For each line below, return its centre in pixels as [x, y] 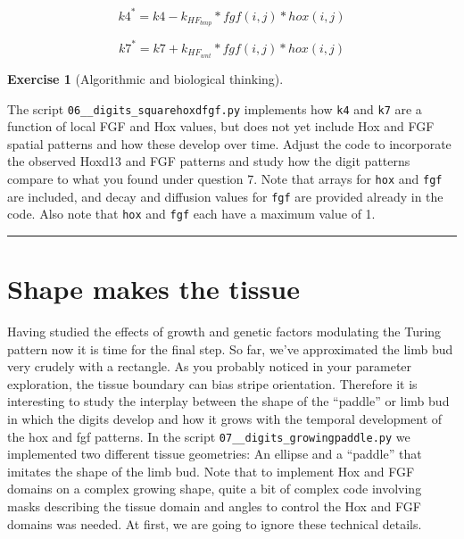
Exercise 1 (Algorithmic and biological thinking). [145, 78]
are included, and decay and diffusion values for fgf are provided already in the [225, 196]
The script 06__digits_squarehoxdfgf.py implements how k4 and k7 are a [215, 108]
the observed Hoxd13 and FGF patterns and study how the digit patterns [209, 161]
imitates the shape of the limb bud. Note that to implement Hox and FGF [211, 471]
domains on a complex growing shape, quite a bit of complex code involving [215, 489]
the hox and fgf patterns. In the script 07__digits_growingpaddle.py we [209, 436]
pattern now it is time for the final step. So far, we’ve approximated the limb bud [230, 348]
